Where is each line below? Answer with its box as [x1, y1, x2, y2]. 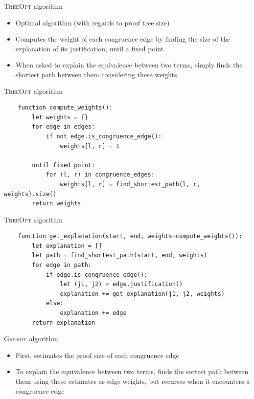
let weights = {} [32, 113, 88, 121]
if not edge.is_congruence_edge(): [46, 133, 162, 140]
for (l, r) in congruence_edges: [46, 171, 155, 178]
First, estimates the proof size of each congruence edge [15, 350, 179, 360]
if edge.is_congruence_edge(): [46, 271, 148, 278]
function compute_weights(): [18, 104, 113, 111]
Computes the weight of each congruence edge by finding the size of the [15, 34, 231, 44]
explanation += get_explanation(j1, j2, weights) [60, 290, 225, 297]
